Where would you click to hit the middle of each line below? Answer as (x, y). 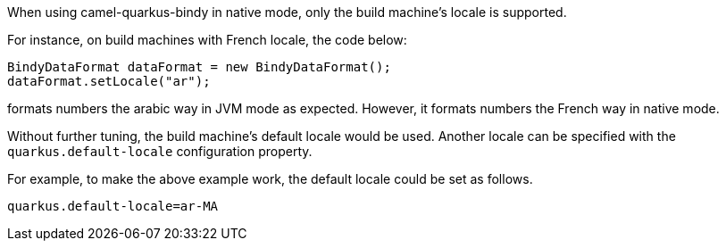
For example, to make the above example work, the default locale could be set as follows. (270, 179)
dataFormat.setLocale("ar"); (109, 81)
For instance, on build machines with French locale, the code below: (207, 40)
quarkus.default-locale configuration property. (160, 151)
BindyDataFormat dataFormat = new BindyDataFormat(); (199, 67)
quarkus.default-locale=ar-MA (113, 206)
